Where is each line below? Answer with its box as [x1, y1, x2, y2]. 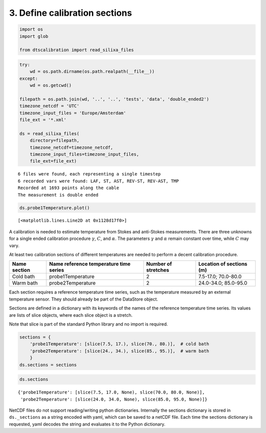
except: [19, 75, 38, 81]
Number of [146, 261, 172, 267]
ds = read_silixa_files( [19, 131, 80, 136]
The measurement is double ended [18, 192, 99, 198]
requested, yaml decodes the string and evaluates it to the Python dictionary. [9, 421, 166, 427]
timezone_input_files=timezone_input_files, [30, 151, 139, 157]
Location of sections [198, 261, 248, 267]
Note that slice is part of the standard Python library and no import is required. [9, 321, 168, 327]
